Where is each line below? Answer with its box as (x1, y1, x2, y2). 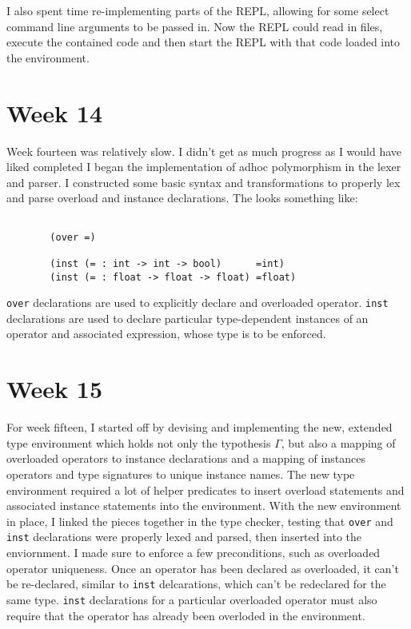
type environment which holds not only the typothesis (6, 434, 271, 451)
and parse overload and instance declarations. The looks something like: (6, 189, 358, 206)
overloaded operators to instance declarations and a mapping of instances (6, 450, 365, 467)
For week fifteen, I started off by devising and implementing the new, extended (6, 419, 393, 436)
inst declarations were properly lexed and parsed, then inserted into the (6, 528, 362, 545)
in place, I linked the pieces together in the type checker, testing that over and (6, 512, 393, 529)
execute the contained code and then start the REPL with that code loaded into (6, 34, 401, 50)
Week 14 (6, 96, 103, 129)
